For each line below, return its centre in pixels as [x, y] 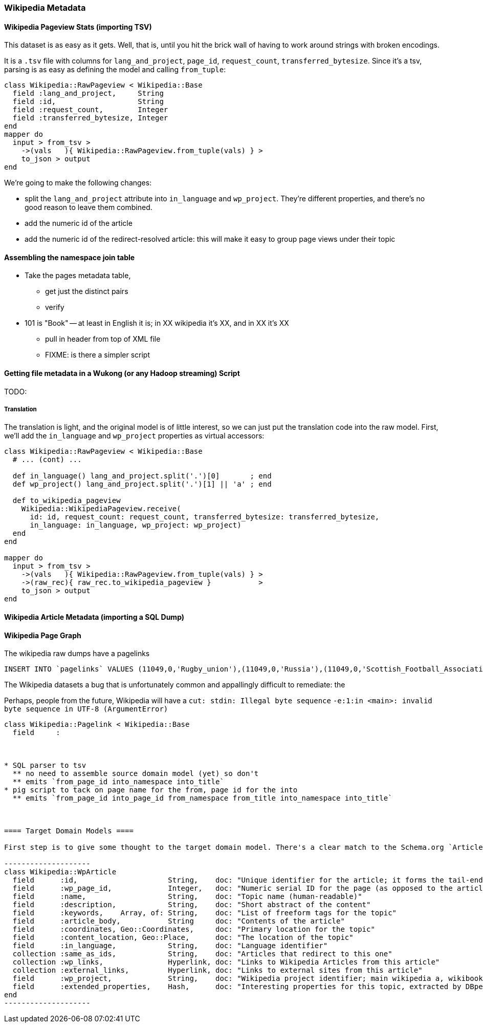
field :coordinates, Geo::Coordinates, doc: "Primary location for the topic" [194, 929]
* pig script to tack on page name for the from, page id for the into [151, 790]
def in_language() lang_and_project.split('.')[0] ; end [142, 476]
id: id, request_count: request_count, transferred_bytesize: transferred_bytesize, [205, 517]
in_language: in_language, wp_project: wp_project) [136, 525]
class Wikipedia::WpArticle [60, 872]
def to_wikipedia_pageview [67, 501]
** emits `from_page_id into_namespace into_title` [118, 782]
